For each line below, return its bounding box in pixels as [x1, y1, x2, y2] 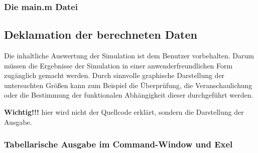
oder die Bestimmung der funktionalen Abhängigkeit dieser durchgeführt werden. [4, 90, 253, 100]
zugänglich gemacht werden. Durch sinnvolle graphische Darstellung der [4, 70, 225, 81]
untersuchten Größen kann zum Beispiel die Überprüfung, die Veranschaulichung [4, 80, 252, 90]
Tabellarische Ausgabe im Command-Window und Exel [4, 138, 233, 150]
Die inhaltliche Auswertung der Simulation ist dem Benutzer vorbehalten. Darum [4, 50, 254, 61]
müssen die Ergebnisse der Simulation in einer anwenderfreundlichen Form [4, 60, 233, 70]
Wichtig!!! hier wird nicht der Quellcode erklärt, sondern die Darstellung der [4, 107, 244, 117]
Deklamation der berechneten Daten [4, 27, 197, 42]
